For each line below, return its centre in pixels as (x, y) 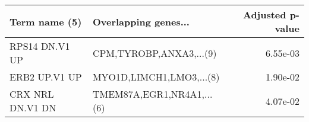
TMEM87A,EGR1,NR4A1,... (152, 94)
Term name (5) (46, 21)
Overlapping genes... (141, 21)
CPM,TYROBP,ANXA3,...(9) (154, 53)
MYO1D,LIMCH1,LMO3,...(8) (156, 77)
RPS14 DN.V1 (40, 46)
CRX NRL (32, 94)
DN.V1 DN (33, 107)
